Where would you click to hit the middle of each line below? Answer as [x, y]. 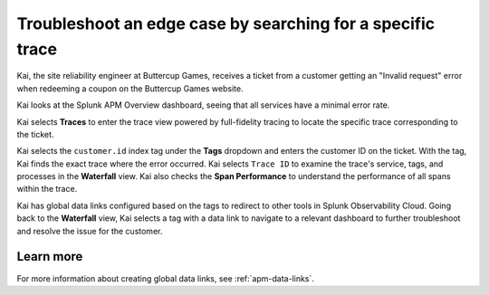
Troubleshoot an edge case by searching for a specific [225, 24]
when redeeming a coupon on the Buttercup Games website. [130, 88]
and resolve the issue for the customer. [90, 231]
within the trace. [47, 189]
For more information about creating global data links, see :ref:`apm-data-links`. [165, 278]
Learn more [50, 257]
